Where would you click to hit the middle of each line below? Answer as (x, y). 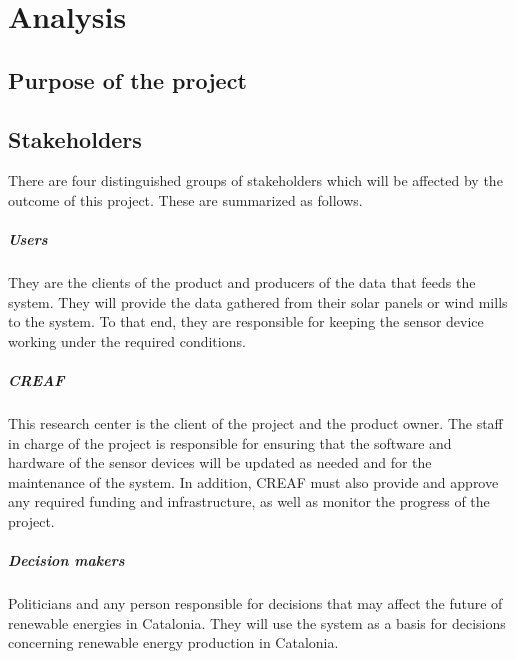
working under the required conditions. (127, 340)
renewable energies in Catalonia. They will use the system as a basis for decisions (257, 622)
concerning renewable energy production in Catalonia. (173, 642)
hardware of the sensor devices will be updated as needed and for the (220, 462)
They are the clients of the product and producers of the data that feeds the (242, 282)
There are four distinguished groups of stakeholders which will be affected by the (255, 180)
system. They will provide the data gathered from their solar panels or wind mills (258, 301)
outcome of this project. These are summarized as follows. (185, 199)
